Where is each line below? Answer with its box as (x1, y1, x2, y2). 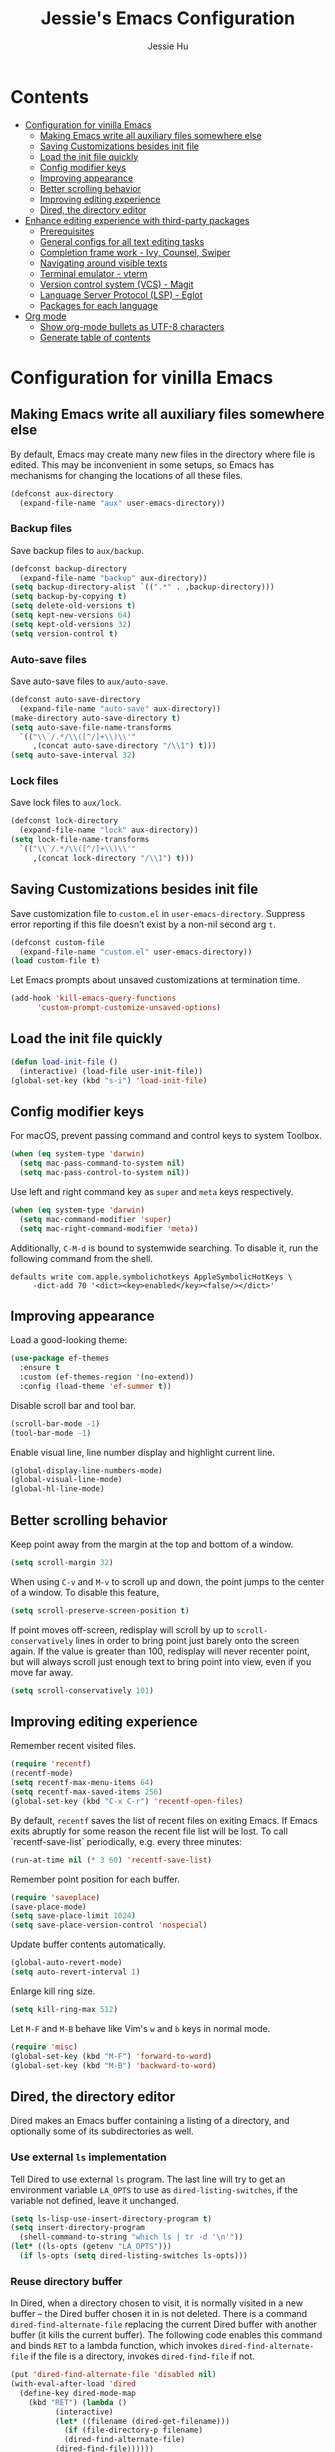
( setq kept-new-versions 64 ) (10, 610, 132, 621)
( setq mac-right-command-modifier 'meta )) (19, 1223, 199, 1234)
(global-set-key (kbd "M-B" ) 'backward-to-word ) (10, 2060, 217, 2071)
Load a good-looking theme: (10, 1334, 128, 1346)
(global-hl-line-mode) (10, 1484, 105, 1494)
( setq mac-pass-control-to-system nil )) (19, 1168, 190, 1178)
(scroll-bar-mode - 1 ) (10, 1418, 101, 1429)
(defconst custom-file (10, 937, 105, 947)
